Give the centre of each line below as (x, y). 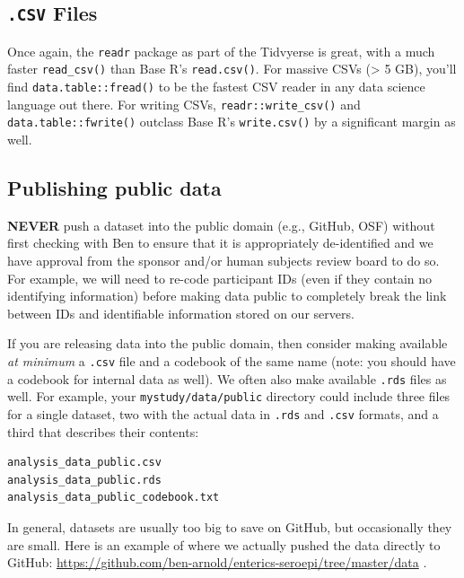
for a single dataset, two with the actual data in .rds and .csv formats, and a (223, 413)
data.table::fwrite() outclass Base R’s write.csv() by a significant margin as (232, 122)
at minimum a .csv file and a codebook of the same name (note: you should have (232, 361)
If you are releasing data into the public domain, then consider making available (228, 343)
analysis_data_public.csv (84, 463)
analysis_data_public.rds (84, 480)
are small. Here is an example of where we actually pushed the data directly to (224, 544)
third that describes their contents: (103, 431)
